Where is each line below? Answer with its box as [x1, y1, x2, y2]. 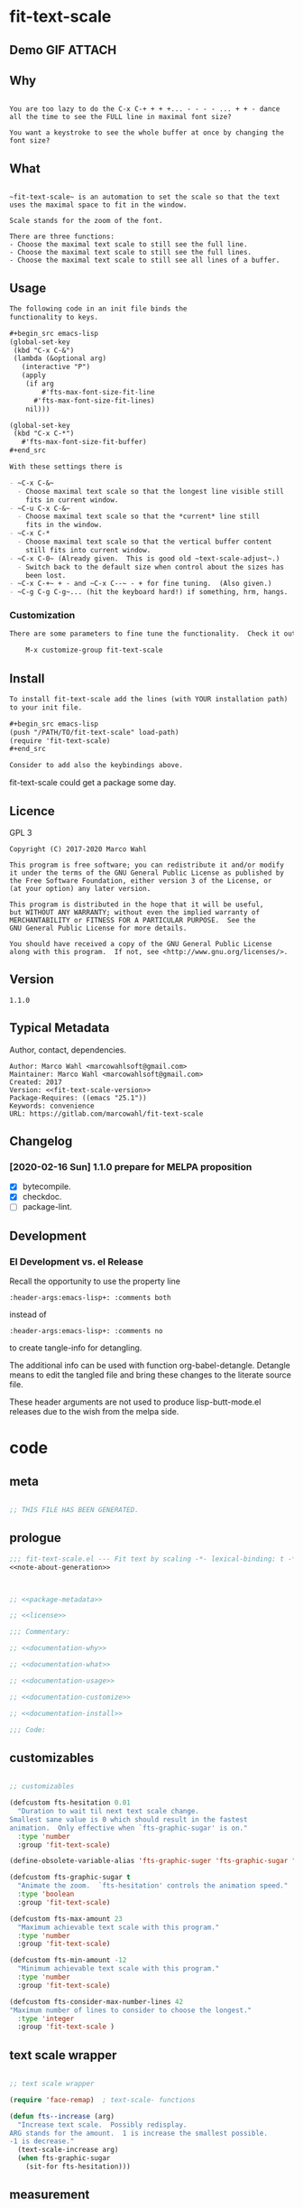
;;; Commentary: [9, 1628, 70, 1637]
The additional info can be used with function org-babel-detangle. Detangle [9, 1360, 290, 1371]
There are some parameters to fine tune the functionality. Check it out [9, 629, 297, 638]
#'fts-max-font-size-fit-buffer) [21, 438, 147, 447]
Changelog [9, 1133, 73, 1148]
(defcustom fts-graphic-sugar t [9, 1873, 131, 1882]
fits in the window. [25, 521, 103, 530]
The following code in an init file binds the [9, 304, 188, 313]
